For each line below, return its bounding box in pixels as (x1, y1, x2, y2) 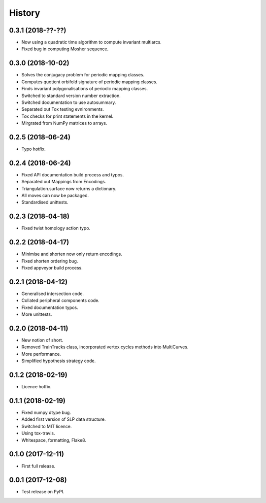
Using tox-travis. (21, 430, 55, 436)
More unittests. (21, 311, 52, 317)
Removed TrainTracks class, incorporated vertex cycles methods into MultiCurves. (21, 344, 189, 350)
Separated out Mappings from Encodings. (21, 179, 106, 185)
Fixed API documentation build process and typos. (21, 171, 124, 177)
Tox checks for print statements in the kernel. (21, 113, 113, 119)
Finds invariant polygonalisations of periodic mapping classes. (21, 86, 148, 92)
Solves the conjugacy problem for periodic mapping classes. (21, 72, 145, 78)
